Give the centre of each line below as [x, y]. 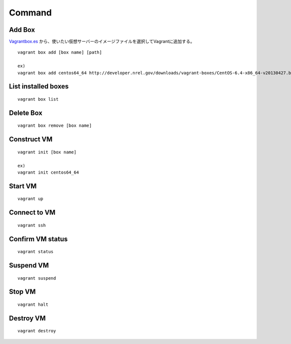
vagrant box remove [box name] [55, 126]
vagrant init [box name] [47, 152]
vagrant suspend [37, 278]
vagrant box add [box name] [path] [60, 52]
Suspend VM [29, 265]
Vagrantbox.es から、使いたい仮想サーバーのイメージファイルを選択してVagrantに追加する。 [102, 42]
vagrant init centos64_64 [48, 172]
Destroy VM [27, 318]
